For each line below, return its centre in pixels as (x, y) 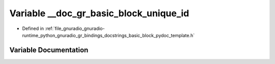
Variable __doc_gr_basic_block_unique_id (99, 13)
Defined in (33, 28)
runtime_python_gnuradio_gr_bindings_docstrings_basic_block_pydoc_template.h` (108, 35)
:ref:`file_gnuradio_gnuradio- (75, 28)
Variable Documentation (49, 50)
